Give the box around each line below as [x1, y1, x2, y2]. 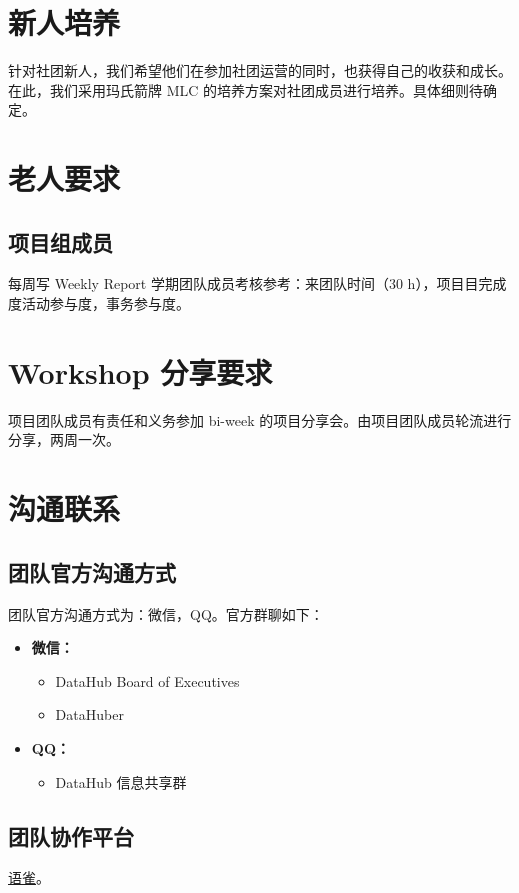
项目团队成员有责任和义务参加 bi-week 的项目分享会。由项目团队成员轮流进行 [8, 409, 512, 430]
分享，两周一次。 [8, 429, 120, 450]
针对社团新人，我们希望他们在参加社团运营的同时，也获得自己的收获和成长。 [8, 60, 512, 81]
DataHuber [55, 704, 124, 725]
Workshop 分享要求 [8, 351, 273, 392]
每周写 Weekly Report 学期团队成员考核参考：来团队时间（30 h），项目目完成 [8, 273, 507, 294]
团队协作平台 [8, 820, 134, 851]
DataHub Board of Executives [55, 670, 240, 691]
